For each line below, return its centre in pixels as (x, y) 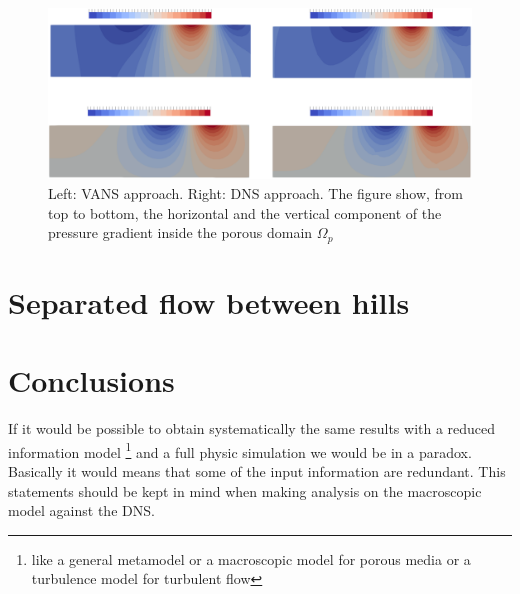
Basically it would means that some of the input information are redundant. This (257, 471)
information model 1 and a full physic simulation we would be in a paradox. (240, 450)
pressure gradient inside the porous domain (180, 232)
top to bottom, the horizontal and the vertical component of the (245, 212)
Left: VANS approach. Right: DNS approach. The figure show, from (256, 193)
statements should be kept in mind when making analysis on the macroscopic (245, 490)
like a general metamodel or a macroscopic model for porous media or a (251, 558)
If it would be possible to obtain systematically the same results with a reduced (252, 428)
